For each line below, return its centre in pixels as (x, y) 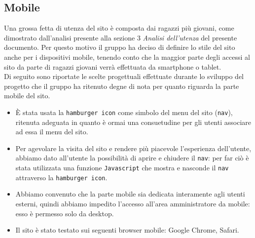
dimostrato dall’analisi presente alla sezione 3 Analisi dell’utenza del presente (121, 37)
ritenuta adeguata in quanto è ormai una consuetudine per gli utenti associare (133, 122)
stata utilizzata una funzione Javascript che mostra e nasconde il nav (122, 168)
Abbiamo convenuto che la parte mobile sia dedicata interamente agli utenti (130, 194)
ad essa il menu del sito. (52, 132)
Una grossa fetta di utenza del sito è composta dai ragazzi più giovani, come (119, 28)
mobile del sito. (27, 96)
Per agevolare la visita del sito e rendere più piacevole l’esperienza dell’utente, (133, 148)
